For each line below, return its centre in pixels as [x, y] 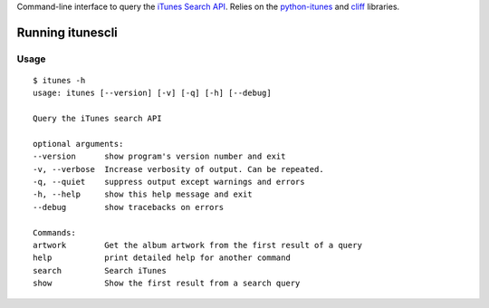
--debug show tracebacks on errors [129, 207]
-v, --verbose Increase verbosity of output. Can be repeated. [179, 169]
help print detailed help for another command [162, 258]
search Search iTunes [100, 270]
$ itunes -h [59, 80]
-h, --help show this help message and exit [143, 194]
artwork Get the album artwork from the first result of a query [197, 245]
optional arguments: [78, 144]
